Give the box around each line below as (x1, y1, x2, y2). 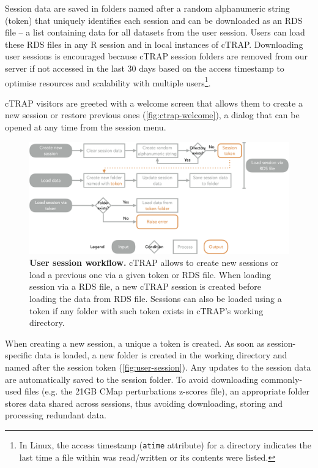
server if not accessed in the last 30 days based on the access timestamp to (5, 61, 284, 74)
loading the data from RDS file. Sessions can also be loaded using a (29, 292, 282, 304)
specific (5, 349, 32, 361)
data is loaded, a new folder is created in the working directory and (34, 349, 287, 361)
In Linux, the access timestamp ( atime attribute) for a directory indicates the (19, 438, 311, 451)
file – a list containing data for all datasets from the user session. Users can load (5, 26, 305, 39)
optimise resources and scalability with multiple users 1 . (5, 74, 211, 89)
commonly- (261, 372, 303, 385)
